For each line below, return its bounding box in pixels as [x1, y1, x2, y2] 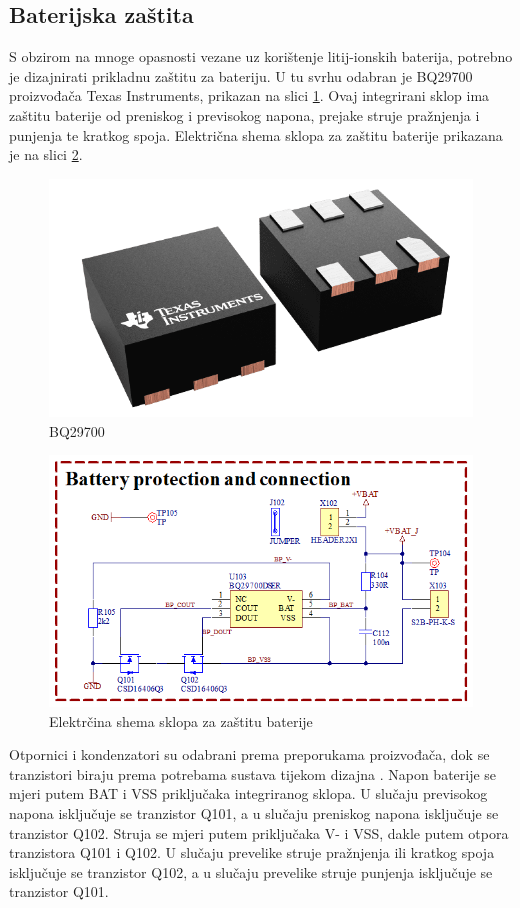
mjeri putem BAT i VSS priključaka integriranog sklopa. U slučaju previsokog [9, 783, 488, 804]
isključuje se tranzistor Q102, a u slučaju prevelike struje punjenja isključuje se [9, 861, 493, 882]
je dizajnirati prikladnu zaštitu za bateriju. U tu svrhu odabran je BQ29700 [9, 65, 473, 86]
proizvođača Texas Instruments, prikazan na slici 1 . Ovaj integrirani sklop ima [9, 85, 490, 106]
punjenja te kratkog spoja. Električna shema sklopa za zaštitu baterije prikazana [9, 124, 503, 145]
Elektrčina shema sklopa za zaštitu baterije [49, 710, 313, 731]
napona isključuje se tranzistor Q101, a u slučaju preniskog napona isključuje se [9, 802, 499, 823]
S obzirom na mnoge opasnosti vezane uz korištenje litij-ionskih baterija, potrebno [9, 46, 513, 67]
